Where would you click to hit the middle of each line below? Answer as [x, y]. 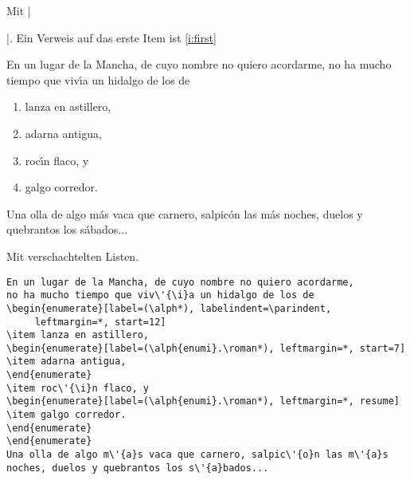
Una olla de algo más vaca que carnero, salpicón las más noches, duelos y [185, 213]
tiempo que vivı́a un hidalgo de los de [98, 79]
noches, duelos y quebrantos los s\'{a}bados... [138, 468]
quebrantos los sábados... [67, 229]
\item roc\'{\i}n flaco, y [78, 388]
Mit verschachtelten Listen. [73, 256]
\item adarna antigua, [66, 362]
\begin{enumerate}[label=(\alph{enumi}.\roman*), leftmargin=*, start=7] [206, 348]
